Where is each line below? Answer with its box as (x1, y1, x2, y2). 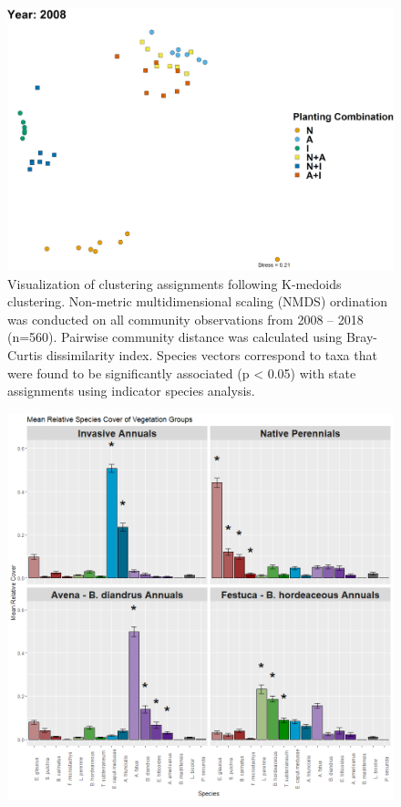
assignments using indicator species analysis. (7, 381, 255, 400)
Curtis (7, 345, 43, 364)
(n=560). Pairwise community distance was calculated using (7, 327, 343, 347)
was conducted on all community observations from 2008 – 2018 (7, 309, 364, 328)
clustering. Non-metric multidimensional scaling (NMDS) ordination (7, 292, 388, 311)
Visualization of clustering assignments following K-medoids (7, 274, 342, 293)
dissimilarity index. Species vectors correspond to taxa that (46, 345, 377, 364)
